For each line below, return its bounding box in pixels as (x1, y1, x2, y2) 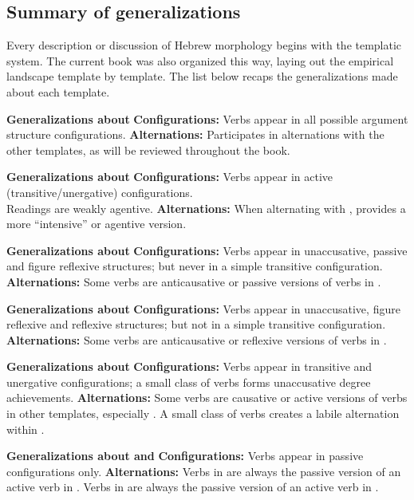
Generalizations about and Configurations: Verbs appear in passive (6, 447, 364, 464)
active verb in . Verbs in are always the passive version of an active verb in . (6, 478, 379, 495)
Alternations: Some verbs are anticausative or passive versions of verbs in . (6, 273, 381, 289)
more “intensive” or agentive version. (6, 215, 187, 232)
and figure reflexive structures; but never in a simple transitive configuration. (6, 258, 383, 274)
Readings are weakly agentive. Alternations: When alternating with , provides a (6, 199, 406, 216)
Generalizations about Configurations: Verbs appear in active (6, 168, 333, 185)
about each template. (6, 83, 110, 100)
